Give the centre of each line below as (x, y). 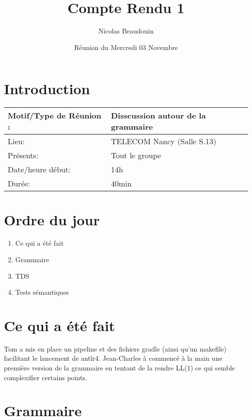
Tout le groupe (136, 155)
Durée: (19, 184)
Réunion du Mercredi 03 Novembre (126, 47)
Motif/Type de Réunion (55, 116)
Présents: (23, 155)
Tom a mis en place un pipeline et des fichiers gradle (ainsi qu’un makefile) (115, 348)
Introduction (47, 89)
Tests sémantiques (42, 292)
